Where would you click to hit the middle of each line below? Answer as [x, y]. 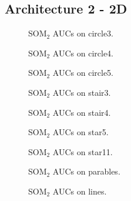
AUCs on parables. [86, 171]
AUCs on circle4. [83, 53]
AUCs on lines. [80, 191]
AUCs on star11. [83, 151]
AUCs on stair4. [82, 112]
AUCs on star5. [80, 132]
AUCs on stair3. [82, 92]
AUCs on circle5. [83, 73]
